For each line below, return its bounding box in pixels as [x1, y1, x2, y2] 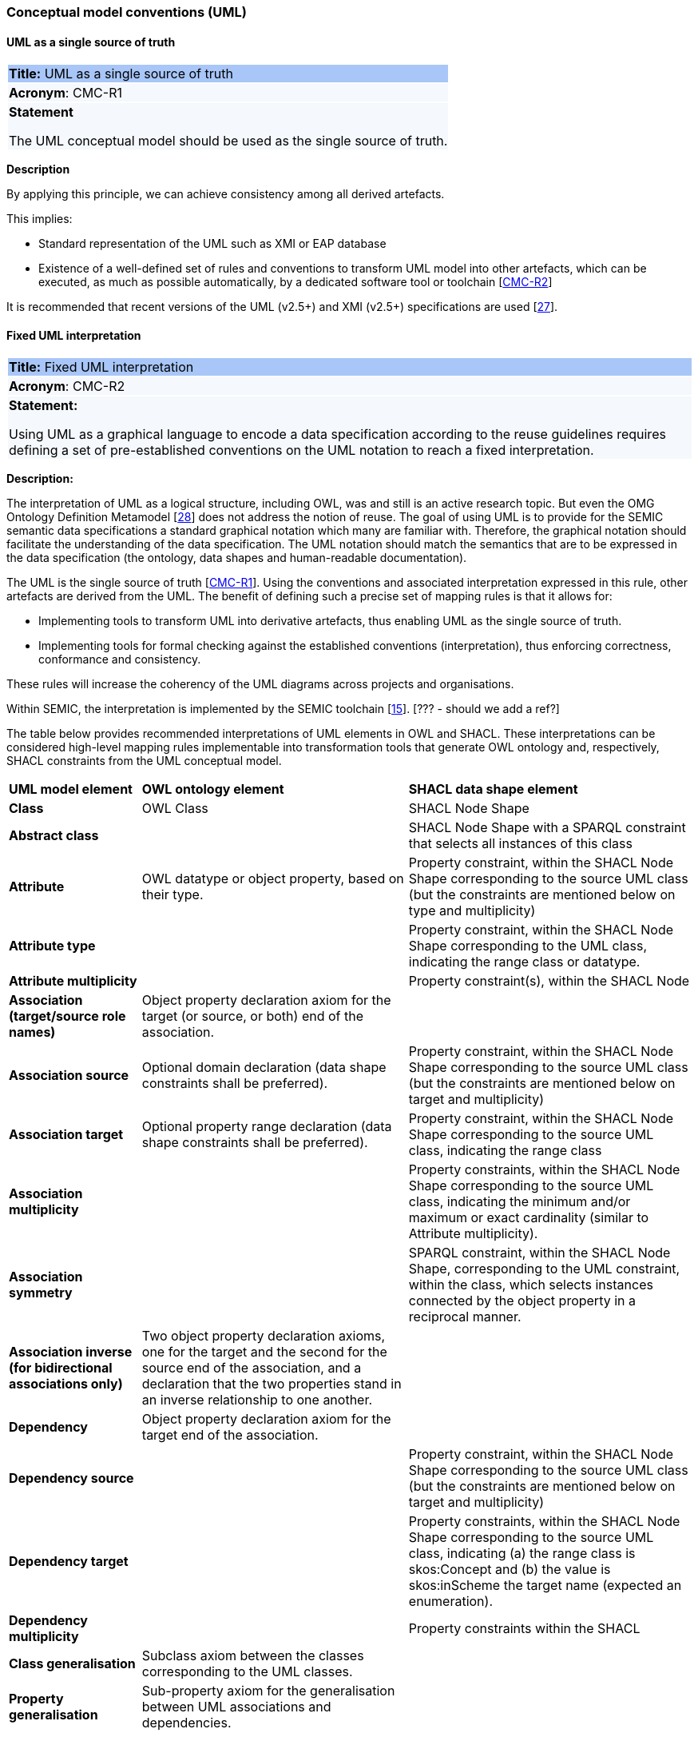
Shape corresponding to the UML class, [408, 938, 648, 954]
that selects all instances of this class [408, 835, 633, 852]
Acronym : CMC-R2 [9, 378, 125, 395]
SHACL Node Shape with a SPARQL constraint [408, 819, 686, 836]
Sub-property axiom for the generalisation [141, 1683, 395, 1699]
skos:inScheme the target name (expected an [408, 1577, 682, 1594]
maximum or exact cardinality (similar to [408, 1209, 649, 1226]
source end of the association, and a [141, 1360, 362, 1376]
